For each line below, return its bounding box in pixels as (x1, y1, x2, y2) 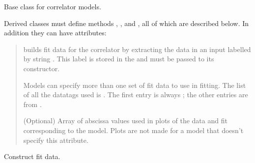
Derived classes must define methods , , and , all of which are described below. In (4, 18, 249, 28)
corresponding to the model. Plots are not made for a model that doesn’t (23, 125, 244, 135)
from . (23, 99, 42, 109)
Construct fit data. (4, 151, 60, 162)
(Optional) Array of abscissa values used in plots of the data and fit (23, 115, 227, 126)
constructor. (23, 63, 60, 73)
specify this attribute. (23, 135, 88, 145)
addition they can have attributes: (4, 27, 107, 38)
